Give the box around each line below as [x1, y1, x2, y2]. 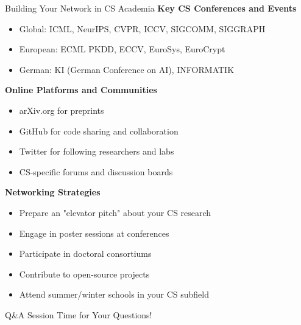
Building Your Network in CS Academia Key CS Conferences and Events [5, 2, 297, 14]
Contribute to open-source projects [19, 267, 150, 280]
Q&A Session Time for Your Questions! [5, 308, 152, 321]
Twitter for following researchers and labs [19, 145, 174, 158]
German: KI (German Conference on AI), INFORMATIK [19, 63, 235, 75]
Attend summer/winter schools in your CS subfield [19, 288, 209, 301]
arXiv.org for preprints [19, 103, 104, 116]
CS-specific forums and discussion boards [19, 165, 173, 178]
